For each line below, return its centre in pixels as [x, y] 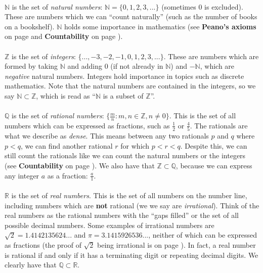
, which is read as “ [66, 95]
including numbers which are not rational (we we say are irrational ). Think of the [132, 205]
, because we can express [214, 166]
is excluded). [224, 6]
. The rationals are [219, 125]
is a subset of [123, 95]
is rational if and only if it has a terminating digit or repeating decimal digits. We [131, 255]
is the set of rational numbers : [58, 116]
